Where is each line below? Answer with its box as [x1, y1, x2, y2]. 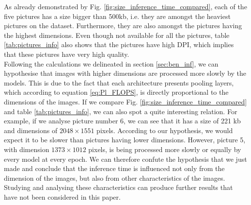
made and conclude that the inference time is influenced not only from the [4, 163, 225, 173]
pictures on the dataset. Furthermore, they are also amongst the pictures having [4, 20, 242, 31]
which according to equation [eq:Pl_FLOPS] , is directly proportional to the [4, 87, 229, 97]
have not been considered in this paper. [4, 191, 121, 202]
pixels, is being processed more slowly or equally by [88, 144, 241, 154]
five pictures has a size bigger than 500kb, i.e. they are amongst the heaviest [4, 11, 231, 21]
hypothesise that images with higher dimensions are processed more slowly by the [4, 68, 247, 78]
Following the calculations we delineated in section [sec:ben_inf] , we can [4, 58, 219, 68]
